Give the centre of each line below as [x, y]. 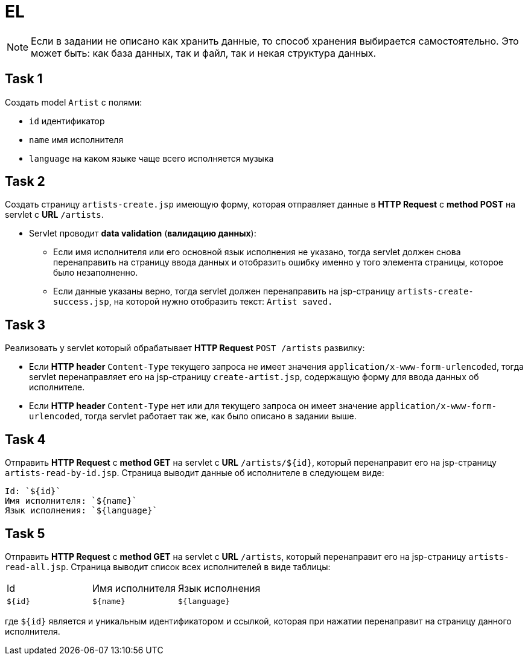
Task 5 [25, 533]
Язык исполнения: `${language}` [81, 511]
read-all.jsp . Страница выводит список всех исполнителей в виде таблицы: [168, 566]
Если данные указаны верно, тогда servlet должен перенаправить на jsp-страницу [224, 291]
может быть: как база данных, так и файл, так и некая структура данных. [204, 53]
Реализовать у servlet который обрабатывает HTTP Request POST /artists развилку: [185, 348]
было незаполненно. [96, 273]
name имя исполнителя [76, 139]
